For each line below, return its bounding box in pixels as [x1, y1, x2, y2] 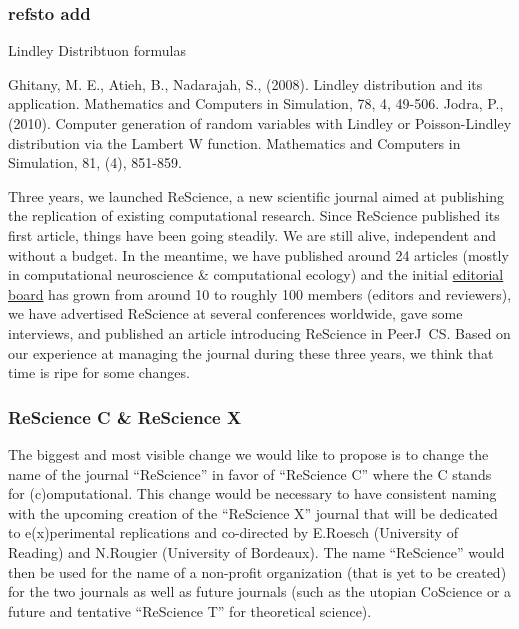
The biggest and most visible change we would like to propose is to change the [8, 443, 489, 464]
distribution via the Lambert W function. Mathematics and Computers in [8, 132, 461, 153]
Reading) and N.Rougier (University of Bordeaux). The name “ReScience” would [8, 541, 505, 562]
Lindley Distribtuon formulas [8, 40, 186, 61]
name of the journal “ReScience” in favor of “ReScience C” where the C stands [8, 463, 492, 484]
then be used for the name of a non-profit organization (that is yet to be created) [8, 561, 507, 582]
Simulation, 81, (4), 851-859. [8, 152, 182, 173]
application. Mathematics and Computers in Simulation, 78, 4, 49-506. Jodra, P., [8, 93, 504, 114]
